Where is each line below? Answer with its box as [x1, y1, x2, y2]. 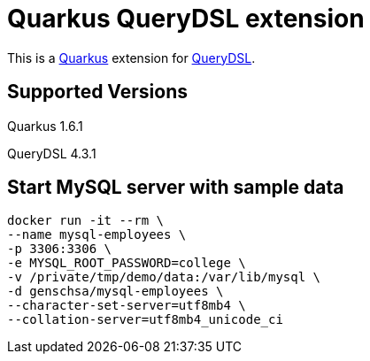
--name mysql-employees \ [7, 227, 187, 242]
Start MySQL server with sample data [7, 176, 344, 199]
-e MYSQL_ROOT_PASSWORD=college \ [7, 256, 246, 271]
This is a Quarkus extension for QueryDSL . [7, 50, 256, 65]
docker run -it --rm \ [7, 213, 165, 228]
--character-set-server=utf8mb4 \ [7, 298, 246, 313]
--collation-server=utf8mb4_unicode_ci [7, 312, 283, 327]
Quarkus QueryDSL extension [7, 4, 365, 34]
